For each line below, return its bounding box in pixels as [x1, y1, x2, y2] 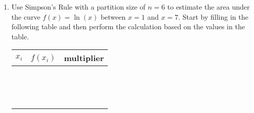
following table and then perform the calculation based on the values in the [11, 21, 245, 32]
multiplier [64, 52, 104, 64]
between [100, 11, 126, 22]
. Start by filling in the [178, 11, 248, 22]
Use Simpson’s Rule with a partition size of [11, 2, 146, 12]
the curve [11, 11, 40, 22]
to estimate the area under [167, 2, 250, 12]
